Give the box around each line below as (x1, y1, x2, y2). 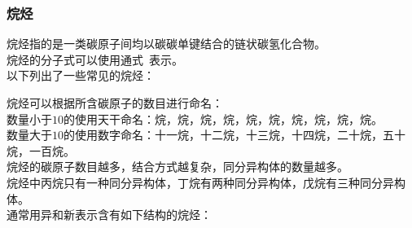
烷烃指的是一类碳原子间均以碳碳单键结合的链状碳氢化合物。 (7, 35, 326, 52)
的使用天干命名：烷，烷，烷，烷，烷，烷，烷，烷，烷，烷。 (64, 110, 383, 127)
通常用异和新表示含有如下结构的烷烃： (7, 206, 212, 223)
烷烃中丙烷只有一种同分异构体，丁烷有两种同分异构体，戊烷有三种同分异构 (7, 173, 405, 191)
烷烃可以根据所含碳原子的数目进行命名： (7, 94, 223, 111)
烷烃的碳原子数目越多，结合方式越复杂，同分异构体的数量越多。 (7, 158, 348, 175)
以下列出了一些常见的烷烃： (7, 67, 155, 84)
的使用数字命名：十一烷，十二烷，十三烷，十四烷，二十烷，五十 (64, 126, 405, 143)
